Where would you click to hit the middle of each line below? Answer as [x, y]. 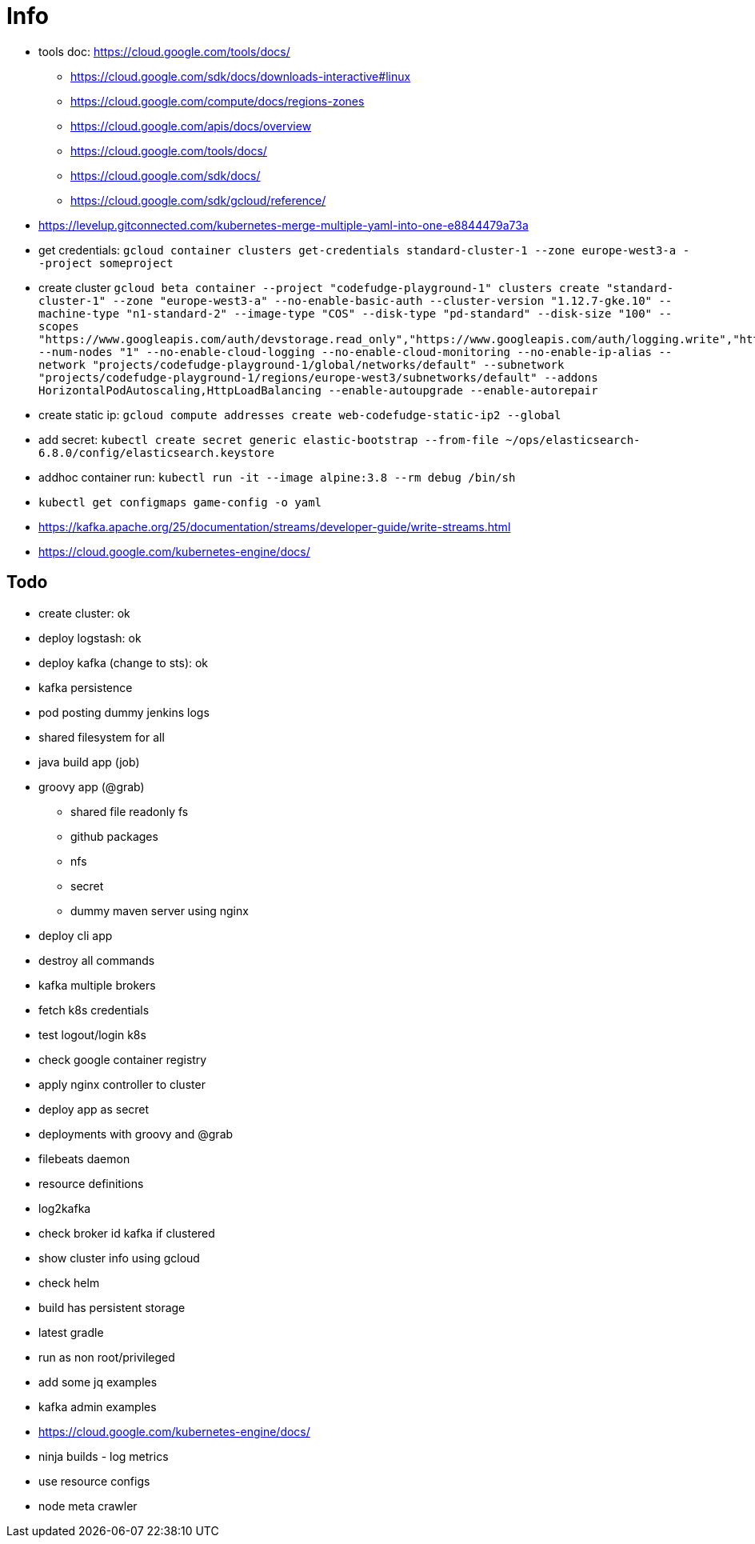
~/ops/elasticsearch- [573, 440]
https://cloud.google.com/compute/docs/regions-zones [218, 101]
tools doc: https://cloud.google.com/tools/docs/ [164, 51]
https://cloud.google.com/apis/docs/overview [191, 126]
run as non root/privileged [107, 1357]
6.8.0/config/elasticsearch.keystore [157, 452]
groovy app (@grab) [92, 786]
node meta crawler [88, 1506]
